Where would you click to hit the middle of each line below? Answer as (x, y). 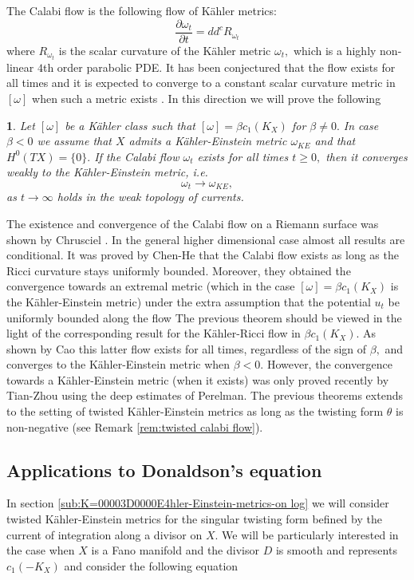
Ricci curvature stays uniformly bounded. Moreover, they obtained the (179, 270)
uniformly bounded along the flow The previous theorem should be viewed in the (204, 317)
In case (361, 125)
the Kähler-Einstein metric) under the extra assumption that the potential (189, 301)
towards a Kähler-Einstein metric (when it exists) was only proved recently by (198, 379)
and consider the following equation (151, 565)
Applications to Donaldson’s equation (164, 470)
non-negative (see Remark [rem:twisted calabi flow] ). (135, 426)
